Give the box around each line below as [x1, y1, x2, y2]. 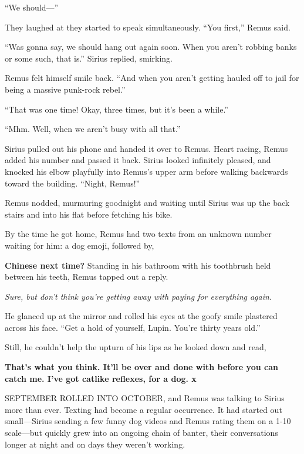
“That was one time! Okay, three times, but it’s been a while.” [5, 103, 228, 115]
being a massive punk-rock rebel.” [5, 83, 126, 95]
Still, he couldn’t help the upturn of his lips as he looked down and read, [5, 341, 266, 353]
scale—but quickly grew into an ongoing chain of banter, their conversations [5, 426, 278, 439]
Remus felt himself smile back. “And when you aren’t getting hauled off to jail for [5, 72, 299, 84]
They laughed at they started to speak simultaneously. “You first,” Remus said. [5, 21, 291, 33]
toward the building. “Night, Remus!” [5, 177, 140, 189]
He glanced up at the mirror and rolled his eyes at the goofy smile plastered [5, 310, 278, 322]
